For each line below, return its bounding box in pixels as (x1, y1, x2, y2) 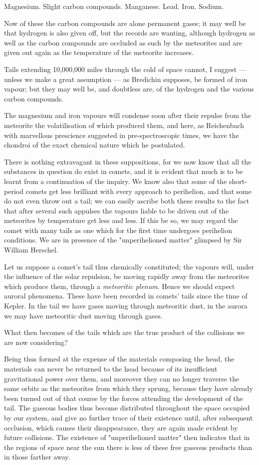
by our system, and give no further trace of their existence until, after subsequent (4, 412, 253, 422)
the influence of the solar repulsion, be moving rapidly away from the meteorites (4, 271, 250, 281)
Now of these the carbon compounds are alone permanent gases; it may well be (4, 17, 246, 28)
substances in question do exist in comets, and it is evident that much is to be (4, 166, 243, 176)
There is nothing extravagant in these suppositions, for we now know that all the (4, 156, 252, 166)
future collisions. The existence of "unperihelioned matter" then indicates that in (4, 432, 250, 442)
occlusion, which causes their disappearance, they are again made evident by (4, 422, 238, 432)
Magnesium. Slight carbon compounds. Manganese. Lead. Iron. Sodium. (4, 1, 224, 11)
